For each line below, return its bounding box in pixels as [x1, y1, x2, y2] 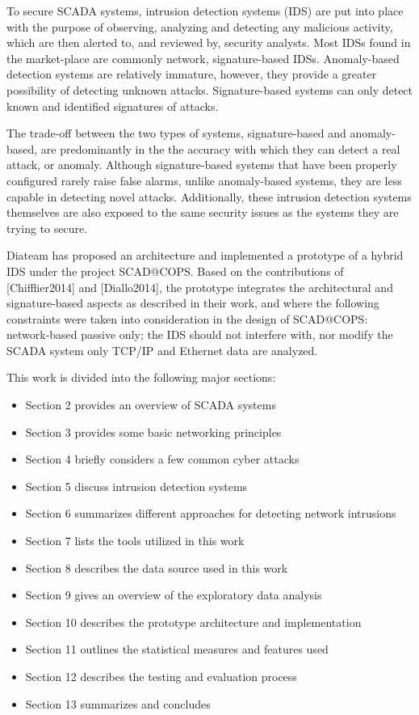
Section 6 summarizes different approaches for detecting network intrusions [25, 505, 396, 522]
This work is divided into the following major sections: [6, 369, 276, 386]
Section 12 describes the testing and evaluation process [25, 668, 297, 684]
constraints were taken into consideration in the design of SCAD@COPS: [6, 310, 368, 327]
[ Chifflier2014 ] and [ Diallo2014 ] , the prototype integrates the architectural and [6, 278, 393, 295]
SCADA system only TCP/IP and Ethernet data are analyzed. [6, 341, 318, 358]
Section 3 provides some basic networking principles [25, 423, 282, 440]
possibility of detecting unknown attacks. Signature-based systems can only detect [6, 81, 413, 98]
